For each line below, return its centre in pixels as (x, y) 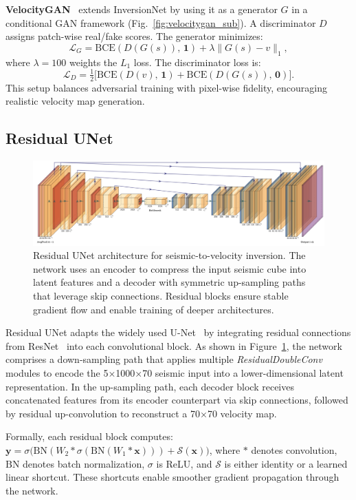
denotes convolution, (294, 450)
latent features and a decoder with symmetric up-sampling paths (169, 282)
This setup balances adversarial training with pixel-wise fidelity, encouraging (167, 87)
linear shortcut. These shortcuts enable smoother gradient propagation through (173, 477)
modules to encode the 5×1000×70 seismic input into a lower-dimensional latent (175, 373)
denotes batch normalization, (84, 463)
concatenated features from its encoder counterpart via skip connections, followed (177, 400)
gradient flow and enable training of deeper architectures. (154, 309)
